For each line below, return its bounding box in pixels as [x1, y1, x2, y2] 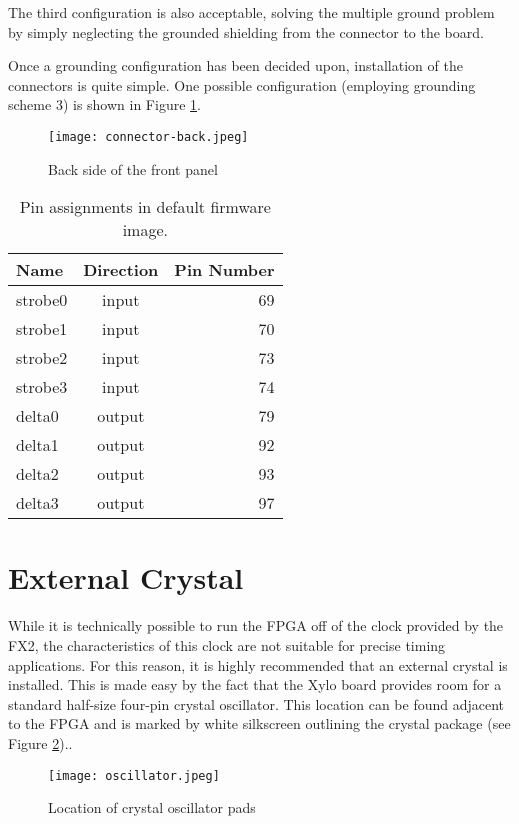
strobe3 [16, 375, 68, 399]
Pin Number [174, 258, 275, 282]
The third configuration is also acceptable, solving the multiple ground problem [8, 2, 495, 22]
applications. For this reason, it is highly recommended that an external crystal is [8, 654, 508, 675]
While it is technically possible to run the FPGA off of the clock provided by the [8, 615, 504, 636]
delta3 [16, 491, 59, 515]
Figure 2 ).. [8, 732, 73, 753]
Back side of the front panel [48, 158, 218, 179]
